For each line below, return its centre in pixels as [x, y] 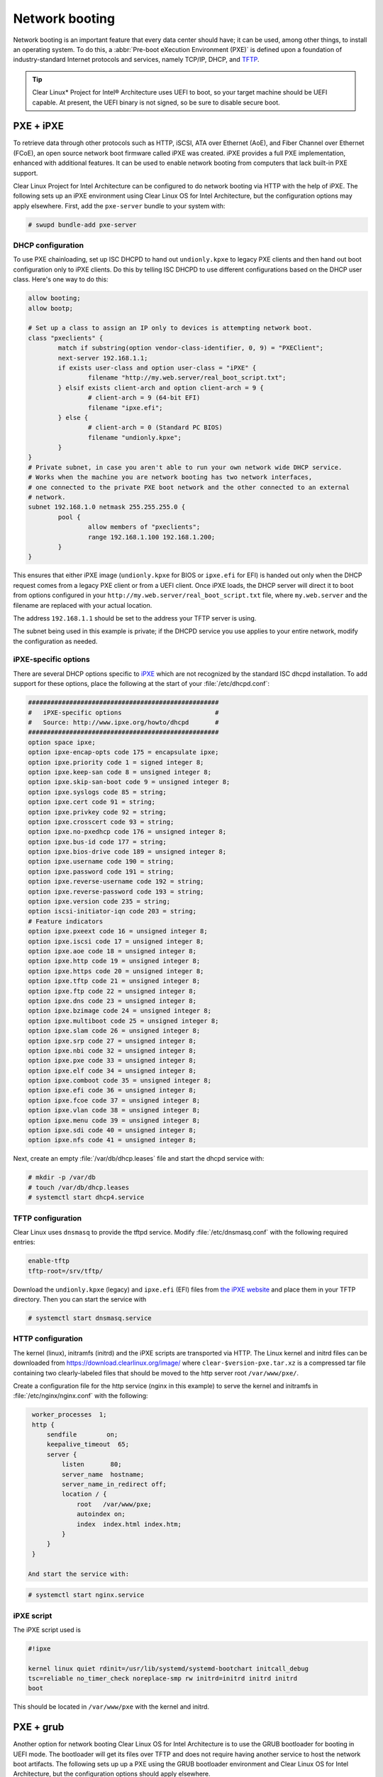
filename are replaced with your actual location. [83, 605]
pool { [69, 517]
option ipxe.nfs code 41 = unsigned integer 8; [112, 1140]
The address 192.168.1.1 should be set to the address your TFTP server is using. [135, 618]
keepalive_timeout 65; [88, 1444]
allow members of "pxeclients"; [144, 527]
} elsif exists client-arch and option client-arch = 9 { [161, 388]
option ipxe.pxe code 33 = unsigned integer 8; [112, 1061]
